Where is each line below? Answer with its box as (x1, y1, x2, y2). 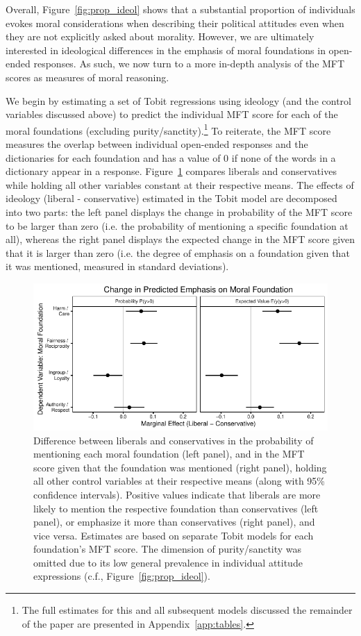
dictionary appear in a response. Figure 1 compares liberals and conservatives (6, 164, 337, 178)
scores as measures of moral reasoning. (6, 69, 169, 84)
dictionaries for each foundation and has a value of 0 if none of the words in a (6, 150, 336, 165)
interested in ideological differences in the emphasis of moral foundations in (6, 42, 326, 57)
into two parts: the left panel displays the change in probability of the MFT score (6, 204, 353, 219)
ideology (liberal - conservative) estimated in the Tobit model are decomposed (6, 191, 337, 206)
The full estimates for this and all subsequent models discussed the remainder (22, 603, 353, 617)
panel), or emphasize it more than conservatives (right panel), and (33, 514, 315, 529)
